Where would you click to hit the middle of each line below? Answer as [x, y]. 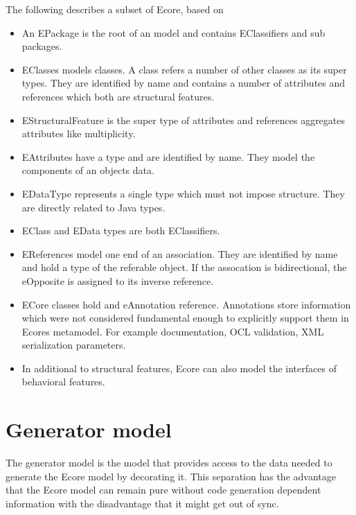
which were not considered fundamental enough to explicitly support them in [185, 318]
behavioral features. [63, 382]
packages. [42, 46]
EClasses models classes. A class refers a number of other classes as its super [184, 69]
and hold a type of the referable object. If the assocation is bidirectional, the [184, 267]
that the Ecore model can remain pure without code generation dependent [163, 490]
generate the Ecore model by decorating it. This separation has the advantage [171, 476]
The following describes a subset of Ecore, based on [115, 9]
